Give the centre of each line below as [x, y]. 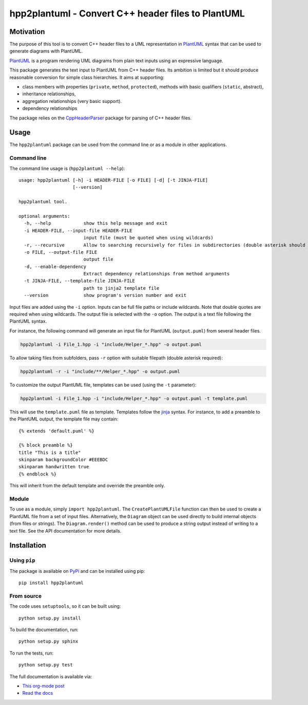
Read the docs [38, 693]
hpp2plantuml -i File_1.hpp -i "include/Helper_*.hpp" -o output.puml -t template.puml [134, 398]
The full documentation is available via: [51, 676]
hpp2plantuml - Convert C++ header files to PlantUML [127, 13]
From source [26, 596]
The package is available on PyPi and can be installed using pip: [77, 571]
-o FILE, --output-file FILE [61, 252]
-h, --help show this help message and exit [96, 223]
